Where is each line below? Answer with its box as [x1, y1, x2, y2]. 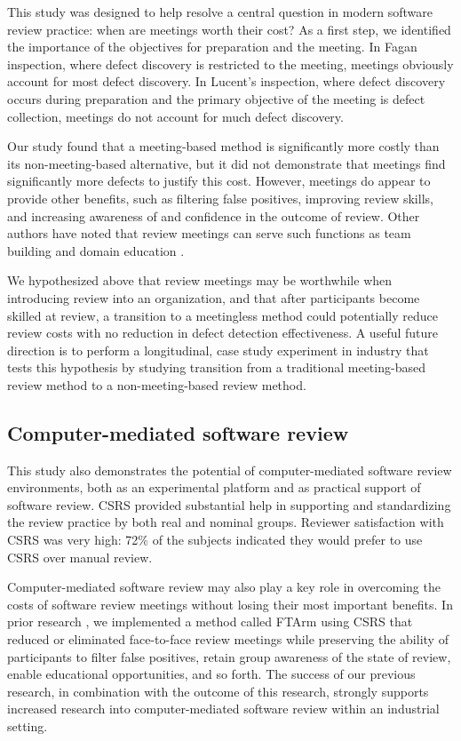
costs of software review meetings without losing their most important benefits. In [7, 594, 453, 613]
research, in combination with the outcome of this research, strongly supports [7, 681, 429, 700]
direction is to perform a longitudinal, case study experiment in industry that [7, 340, 429, 359]
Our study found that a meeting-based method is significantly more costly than [7, 137, 440, 155]
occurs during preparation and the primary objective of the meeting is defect [7, 89, 425, 108]
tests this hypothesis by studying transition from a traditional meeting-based [7, 358, 425, 377]
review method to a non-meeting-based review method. [7, 375, 306, 394]
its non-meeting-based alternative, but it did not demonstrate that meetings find [7, 154, 446, 172]
